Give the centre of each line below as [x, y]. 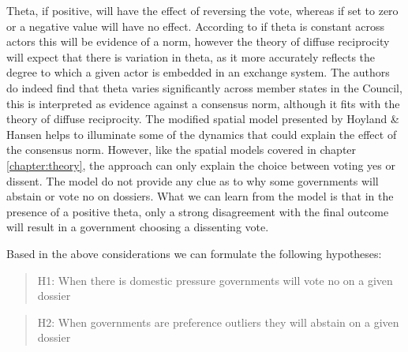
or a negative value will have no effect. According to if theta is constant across [196, 26]
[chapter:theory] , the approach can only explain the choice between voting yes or [201, 165]
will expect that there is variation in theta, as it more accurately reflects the [191, 56]
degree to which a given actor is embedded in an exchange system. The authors [198, 72]
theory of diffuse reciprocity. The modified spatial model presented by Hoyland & [203, 119]
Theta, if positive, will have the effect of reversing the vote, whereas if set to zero [202, 10]
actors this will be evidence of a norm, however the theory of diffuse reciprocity [198, 41]
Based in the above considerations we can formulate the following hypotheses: [194, 253]
